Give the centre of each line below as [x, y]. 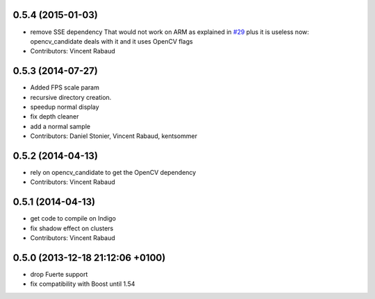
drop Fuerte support [59, 275]
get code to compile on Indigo [73, 219]
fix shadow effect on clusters [72, 228]
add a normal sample [60, 126]
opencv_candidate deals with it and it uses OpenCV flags [112, 41]
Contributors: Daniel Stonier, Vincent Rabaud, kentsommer [114, 136]
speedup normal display [65, 107]
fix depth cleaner [55, 117]
